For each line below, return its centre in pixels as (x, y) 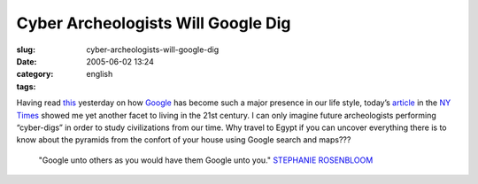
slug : (26, 50)
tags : (26, 86)
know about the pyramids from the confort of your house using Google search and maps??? (184, 140)
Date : (27, 61)
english (100, 74)
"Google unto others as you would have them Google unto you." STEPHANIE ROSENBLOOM (206, 160)
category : (35, 74)
